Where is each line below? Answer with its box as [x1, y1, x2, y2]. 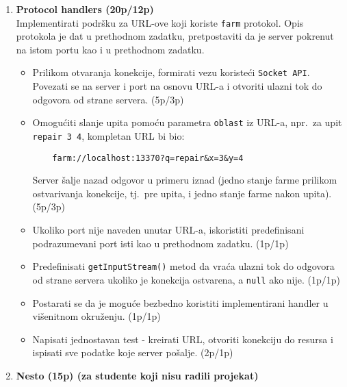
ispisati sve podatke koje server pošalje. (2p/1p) [32, 345, 233, 360]
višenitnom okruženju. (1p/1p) [32, 309, 161, 323]
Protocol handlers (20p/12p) [16, 2, 154, 16]
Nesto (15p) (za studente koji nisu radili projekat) [16, 368, 259, 382]
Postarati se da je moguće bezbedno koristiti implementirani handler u [32, 295, 329, 310]
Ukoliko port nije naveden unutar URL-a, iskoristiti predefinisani [32, 223, 305, 237]
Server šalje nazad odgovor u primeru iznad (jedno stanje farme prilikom [32, 173, 337, 187]
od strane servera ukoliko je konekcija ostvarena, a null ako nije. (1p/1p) [32, 272, 341, 286]
